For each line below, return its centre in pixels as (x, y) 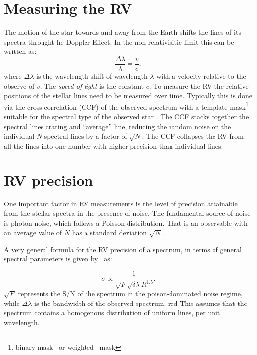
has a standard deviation (109, 232)
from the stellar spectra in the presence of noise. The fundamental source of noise (127, 213)
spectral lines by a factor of (86, 136)
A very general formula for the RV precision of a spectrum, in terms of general (123, 249)
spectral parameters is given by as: (58, 259)
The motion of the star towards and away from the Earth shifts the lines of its (123, 32)
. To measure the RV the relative (199, 85)
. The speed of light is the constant (92, 85)
